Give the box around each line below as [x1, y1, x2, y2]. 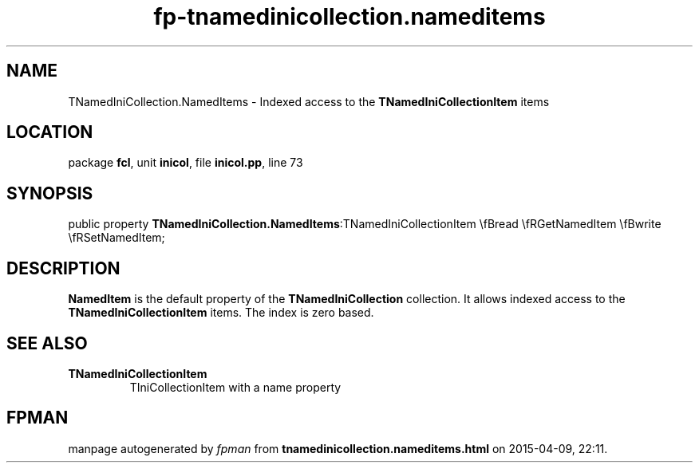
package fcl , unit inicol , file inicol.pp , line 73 [68, 156, 303, 170]
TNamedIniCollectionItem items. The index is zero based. [68, 305, 374, 320]
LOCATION [6, 122, 93, 143]
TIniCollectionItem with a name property [129, 380, 342, 394]
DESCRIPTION [6, 258, 120, 278]
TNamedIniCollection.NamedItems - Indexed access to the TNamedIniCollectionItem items [68, 94, 550, 108]
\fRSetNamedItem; [68, 231, 165, 245]
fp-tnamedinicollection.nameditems [153, 3, 546, 30]
